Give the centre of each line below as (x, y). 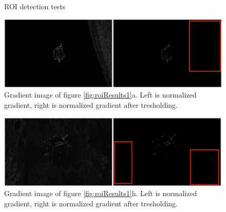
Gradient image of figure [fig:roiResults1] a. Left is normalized (100, 95)
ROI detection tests (35, 6)
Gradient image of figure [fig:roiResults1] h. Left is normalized (101, 193)
